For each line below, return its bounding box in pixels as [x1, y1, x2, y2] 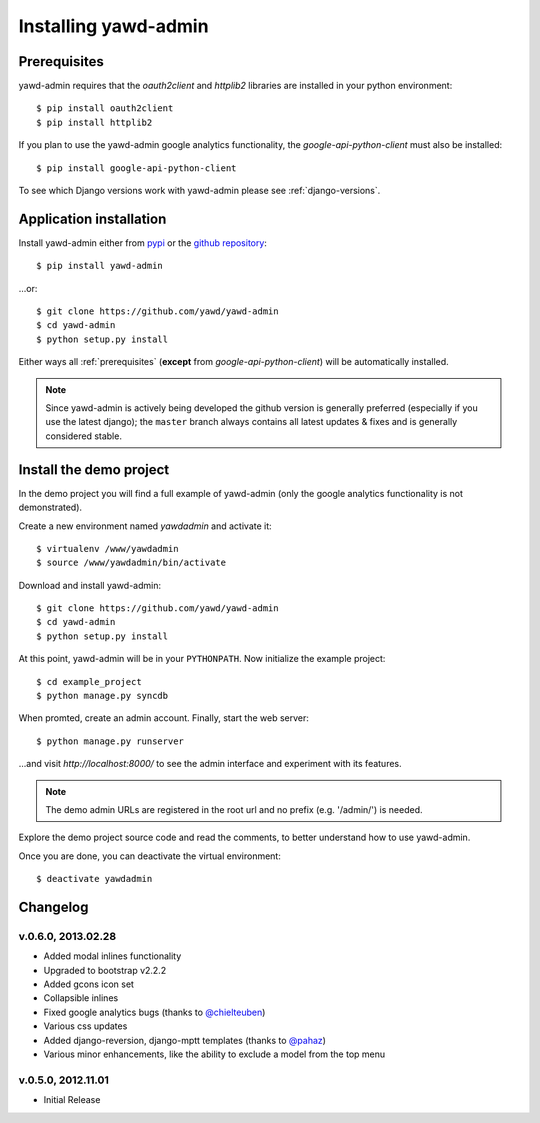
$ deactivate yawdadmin [36, 873, 153, 885]
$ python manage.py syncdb [36, 690, 169, 702]
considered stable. [45, 430, 122, 442]
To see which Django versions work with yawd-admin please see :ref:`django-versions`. [18, 185, 381, 197]
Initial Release [43, 1094, 101, 1106]
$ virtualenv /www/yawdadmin [36, 543, 179, 554]
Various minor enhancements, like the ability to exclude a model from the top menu [43, 1048, 386, 1060]
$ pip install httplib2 [36, 116, 153, 128]
